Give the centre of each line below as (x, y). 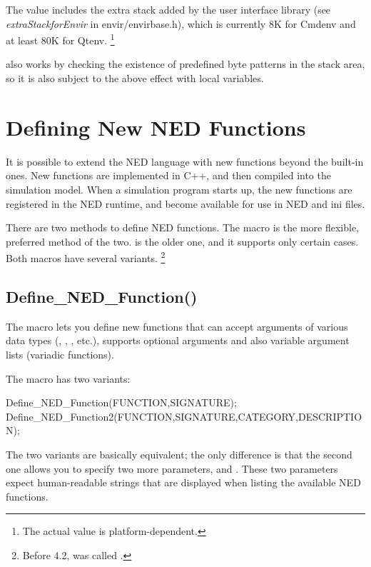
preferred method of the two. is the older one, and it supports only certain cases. (182, 241)
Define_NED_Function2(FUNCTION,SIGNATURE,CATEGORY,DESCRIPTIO (184, 416)
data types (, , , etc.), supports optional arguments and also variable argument (178, 340)
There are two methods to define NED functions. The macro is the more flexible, (183, 227)
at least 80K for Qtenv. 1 (60, 39)
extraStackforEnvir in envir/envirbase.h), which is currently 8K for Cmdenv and (181, 23)
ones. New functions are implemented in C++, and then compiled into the (168, 175)
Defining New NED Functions (156, 127)
